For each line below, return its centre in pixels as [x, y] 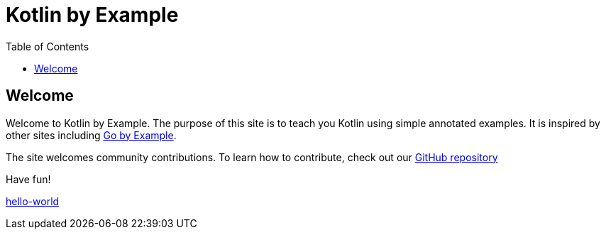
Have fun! [28, 179]
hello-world [33, 201]
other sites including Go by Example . [91, 135]
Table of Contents [48, 46]
